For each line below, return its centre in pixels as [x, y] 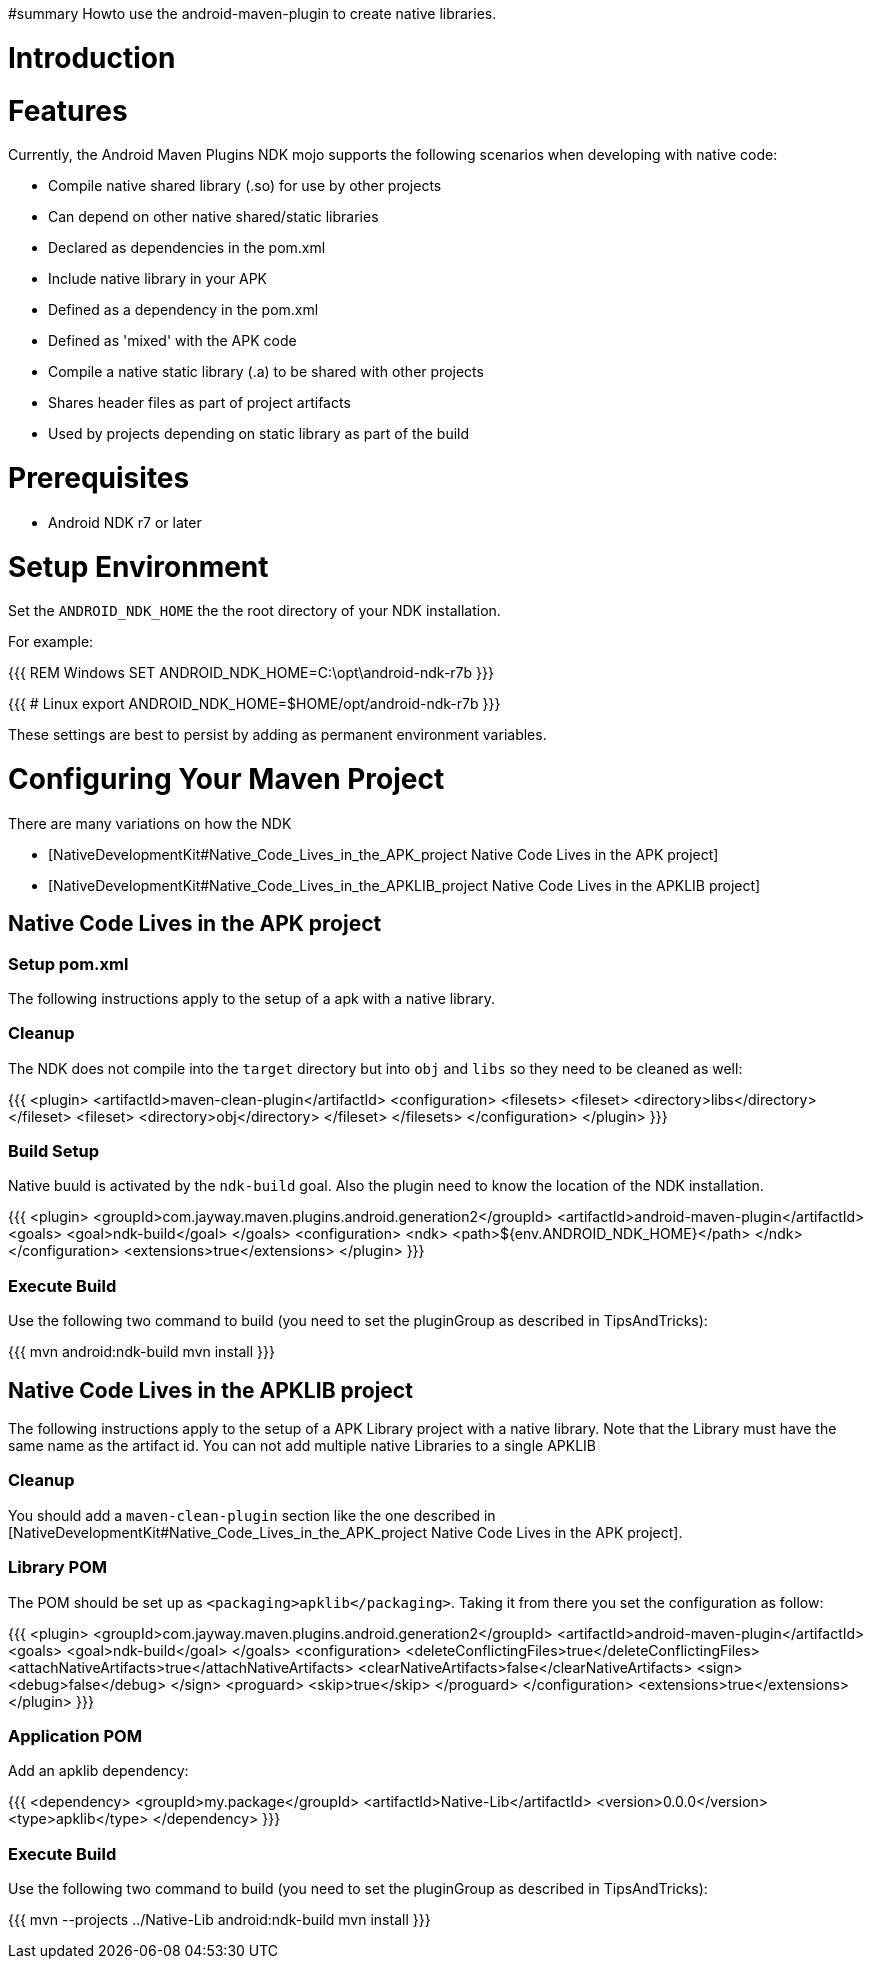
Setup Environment [138, 566]
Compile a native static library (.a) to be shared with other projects [266, 372]
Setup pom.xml [68, 963]
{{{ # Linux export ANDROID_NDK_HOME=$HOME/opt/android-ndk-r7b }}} [254, 704]
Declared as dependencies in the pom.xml [187, 248]
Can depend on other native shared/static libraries [213, 217]
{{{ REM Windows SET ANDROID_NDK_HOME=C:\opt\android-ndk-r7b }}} [251, 673]
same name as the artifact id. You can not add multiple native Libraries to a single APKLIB [302, 1446]
